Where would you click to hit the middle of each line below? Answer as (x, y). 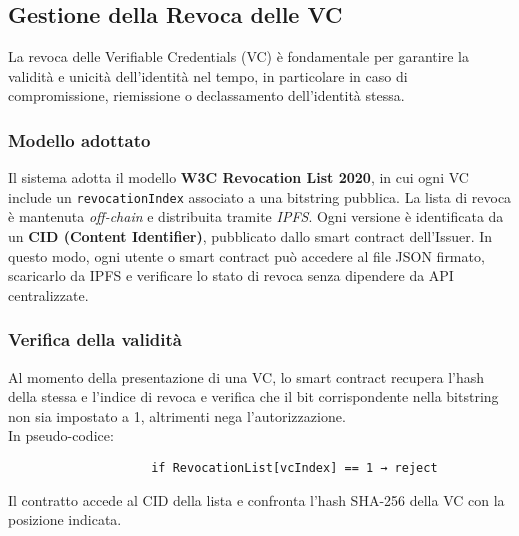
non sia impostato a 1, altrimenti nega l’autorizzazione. (177, 415)
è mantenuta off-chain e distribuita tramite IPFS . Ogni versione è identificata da (256, 216)
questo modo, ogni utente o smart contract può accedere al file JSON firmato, (246, 255)
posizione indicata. (65, 519)
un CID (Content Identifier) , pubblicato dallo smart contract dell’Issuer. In (250, 236)
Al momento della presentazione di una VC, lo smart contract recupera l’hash (246, 376)
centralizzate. (48, 294)
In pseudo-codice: (61, 435)
